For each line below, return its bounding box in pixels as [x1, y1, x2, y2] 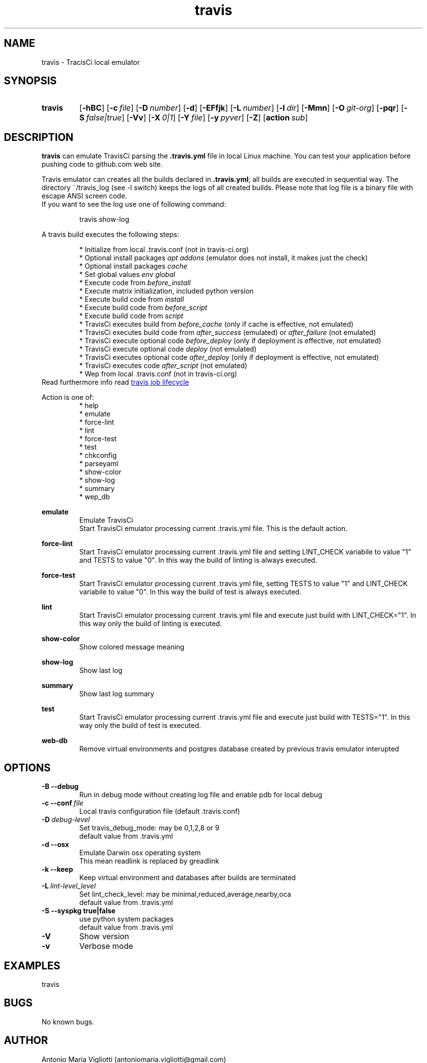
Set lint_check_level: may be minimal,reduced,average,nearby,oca [79, 890, 291, 899]
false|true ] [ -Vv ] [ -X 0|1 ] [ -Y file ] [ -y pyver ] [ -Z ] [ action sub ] [86, 113, 308, 123]
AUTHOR [4, 1034, 48, 1047]
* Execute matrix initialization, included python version [79, 287, 254, 295]
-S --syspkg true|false [41, 906, 116, 915]
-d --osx [41, 840, 69, 849]
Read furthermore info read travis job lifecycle [41, 378, 189, 387]
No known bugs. [41, 1017, 94, 1026]
